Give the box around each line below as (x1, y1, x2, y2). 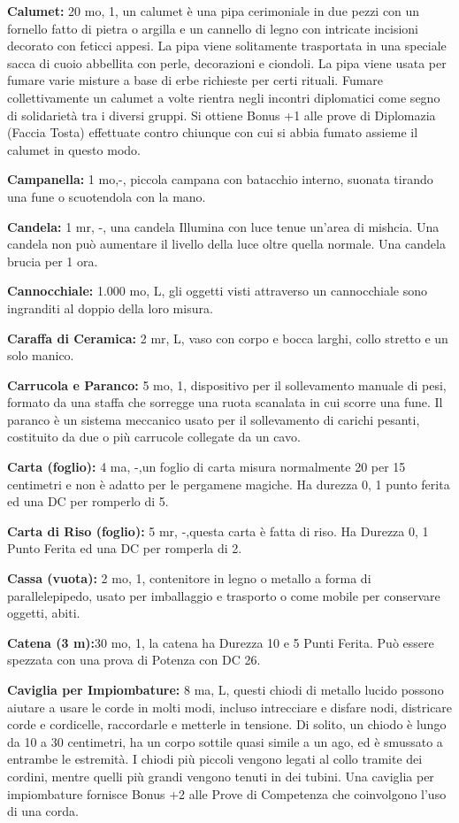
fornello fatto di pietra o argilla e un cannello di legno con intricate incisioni (7, 19, 418, 37)
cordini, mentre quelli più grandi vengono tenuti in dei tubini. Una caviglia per (7, 766, 434, 785)
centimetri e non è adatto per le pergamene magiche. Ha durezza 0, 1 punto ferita (7, 474, 450, 493)
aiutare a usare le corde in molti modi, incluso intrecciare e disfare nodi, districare (7, 697, 453, 716)
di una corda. (7, 802, 79, 820)
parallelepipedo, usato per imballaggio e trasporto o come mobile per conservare (7, 586, 440, 604)
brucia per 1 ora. (7, 251, 98, 270)
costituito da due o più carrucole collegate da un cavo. (7, 427, 301, 446)
